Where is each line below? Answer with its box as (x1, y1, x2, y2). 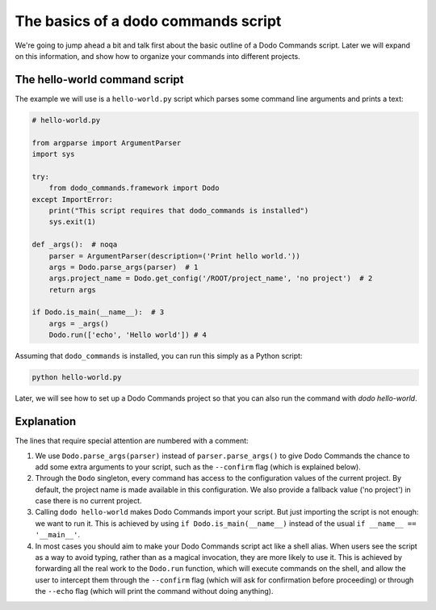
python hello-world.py (31, 372, 122, 382)
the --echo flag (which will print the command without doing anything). (35, 587, 274, 596)
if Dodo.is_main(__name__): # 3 (31, 308, 165, 317)
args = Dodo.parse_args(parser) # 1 (48, 263, 199, 271)
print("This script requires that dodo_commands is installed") (48, 206, 309, 215)
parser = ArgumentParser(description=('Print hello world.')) (48, 251, 300, 260)
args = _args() (48, 319, 109, 328)
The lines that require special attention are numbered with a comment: (15, 436, 249, 446)
